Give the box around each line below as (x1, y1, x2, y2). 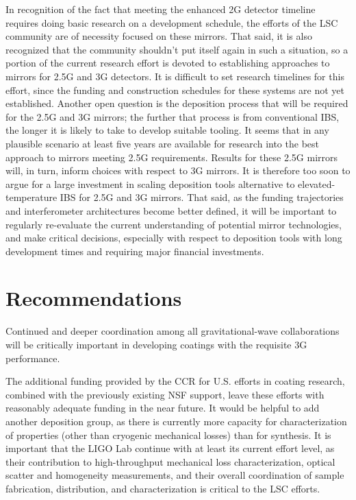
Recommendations (5, 284, 182, 312)
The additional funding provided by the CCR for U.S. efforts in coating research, (5, 374, 345, 388)
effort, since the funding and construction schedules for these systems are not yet (5, 82, 345, 97)
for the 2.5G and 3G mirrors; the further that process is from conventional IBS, (5, 109, 340, 123)
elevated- (298, 176, 335, 191)
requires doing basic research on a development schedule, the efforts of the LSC (5, 15, 338, 29)
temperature (5, 190, 58, 204)
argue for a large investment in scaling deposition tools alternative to (5, 176, 295, 191)
